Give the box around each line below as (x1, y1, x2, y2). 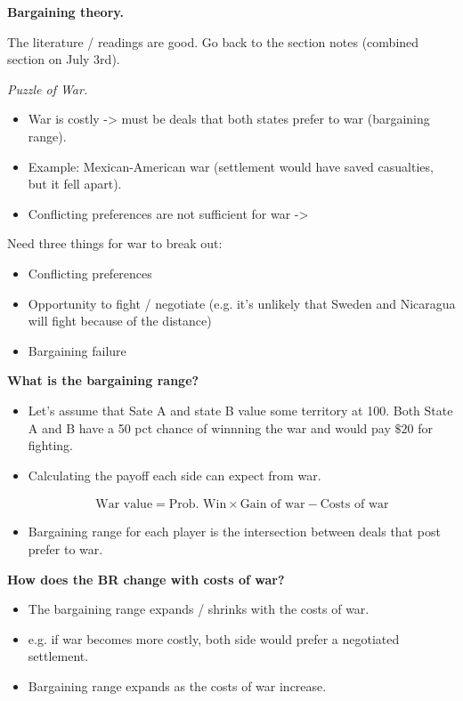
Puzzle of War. (7, 79, 88, 98)
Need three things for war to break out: (7, 234, 223, 253)
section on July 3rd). (7, 50, 120, 68)
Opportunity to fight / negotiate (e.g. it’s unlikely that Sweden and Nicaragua (28, 294, 456, 312)
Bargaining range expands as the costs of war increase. (28, 676, 327, 695)
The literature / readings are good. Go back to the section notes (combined (7, 32, 419, 51)
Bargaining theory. (7, 3, 124, 20)
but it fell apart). (28, 174, 122, 193)
